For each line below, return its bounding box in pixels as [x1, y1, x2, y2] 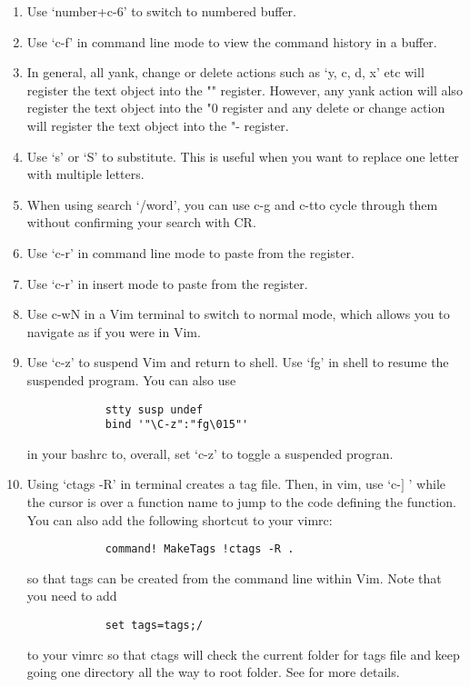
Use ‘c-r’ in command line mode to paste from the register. [26, 243, 355, 262]
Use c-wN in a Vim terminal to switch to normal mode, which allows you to [26, 304, 450, 324]
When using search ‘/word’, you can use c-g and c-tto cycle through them [26, 194, 438, 214]
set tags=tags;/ [105, 619, 204, 632]
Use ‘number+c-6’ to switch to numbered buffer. [26, 2, 296, 20]
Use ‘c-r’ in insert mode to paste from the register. [26, 274, 308, 293]
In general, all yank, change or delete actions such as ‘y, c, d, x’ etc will [26, 63, 425, 82]
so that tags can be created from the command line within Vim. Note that [26, 568, 442, 587]
